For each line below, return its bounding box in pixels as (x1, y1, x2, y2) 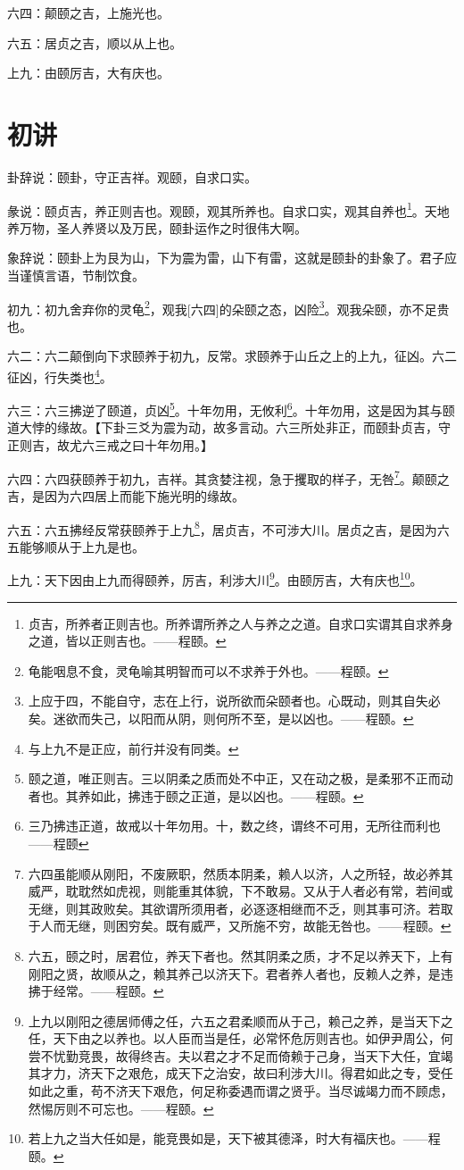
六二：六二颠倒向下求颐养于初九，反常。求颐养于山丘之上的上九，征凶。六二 (7, 347, 457, 365)
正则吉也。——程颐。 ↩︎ (90, 631, 227, 650)
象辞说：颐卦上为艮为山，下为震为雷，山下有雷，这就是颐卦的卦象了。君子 (7, 248, 444, 267)
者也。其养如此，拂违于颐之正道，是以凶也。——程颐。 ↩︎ (28, 786, 364, 805)
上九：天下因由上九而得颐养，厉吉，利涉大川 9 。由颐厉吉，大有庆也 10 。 (7, 568, 423, 589)
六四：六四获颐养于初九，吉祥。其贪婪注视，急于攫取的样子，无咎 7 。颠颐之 (7, 466, 450, 488)
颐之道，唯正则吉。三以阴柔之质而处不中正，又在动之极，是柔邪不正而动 (28, 769, 453, 788)
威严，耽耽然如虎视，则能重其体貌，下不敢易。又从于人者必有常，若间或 (28, 882, 453, 900)
